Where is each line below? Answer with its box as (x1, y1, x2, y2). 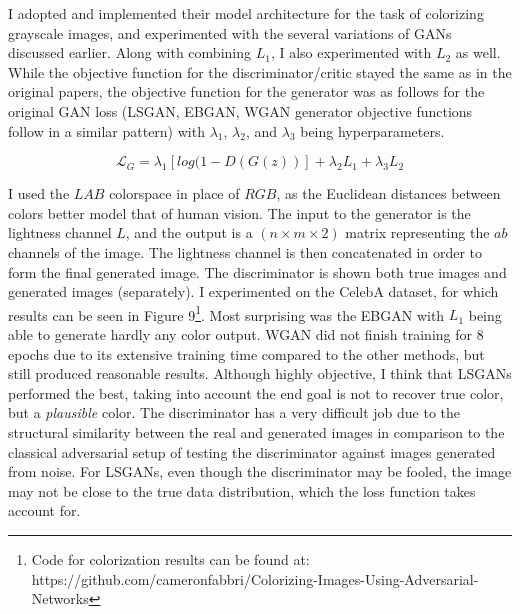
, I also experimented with (270, 42, 432, 63)
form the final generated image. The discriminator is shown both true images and (8, 261, 507, 282)
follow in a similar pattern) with (8, 120, 205, 141)
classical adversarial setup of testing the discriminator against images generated (8, 441, 496, 462)
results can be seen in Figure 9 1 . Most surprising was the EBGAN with (8, 301, 445, 325)
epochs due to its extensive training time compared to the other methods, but (8, 343, 485, 364)
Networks (31, 588, 89, 609)
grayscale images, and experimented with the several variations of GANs (8, 22, 452, 43)
